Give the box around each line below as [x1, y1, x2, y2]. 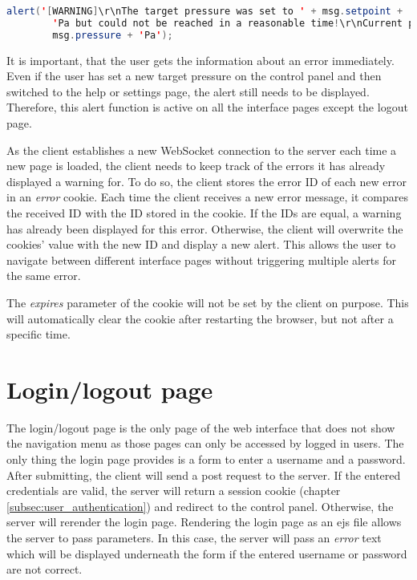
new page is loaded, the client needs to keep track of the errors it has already [6, 157, 386, 174]
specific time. [6, 326, 71, 343]
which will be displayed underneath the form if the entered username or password [6, 545, 407, 562]
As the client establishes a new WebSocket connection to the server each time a [6, 141, 397, 158]
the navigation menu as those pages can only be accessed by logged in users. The [6, 435, 404, 452]
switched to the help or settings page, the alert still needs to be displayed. [6, 83, 370, 99]
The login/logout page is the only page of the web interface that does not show [6, 419, 395, 436]
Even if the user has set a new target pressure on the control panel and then [6, 67, 382, 84]
